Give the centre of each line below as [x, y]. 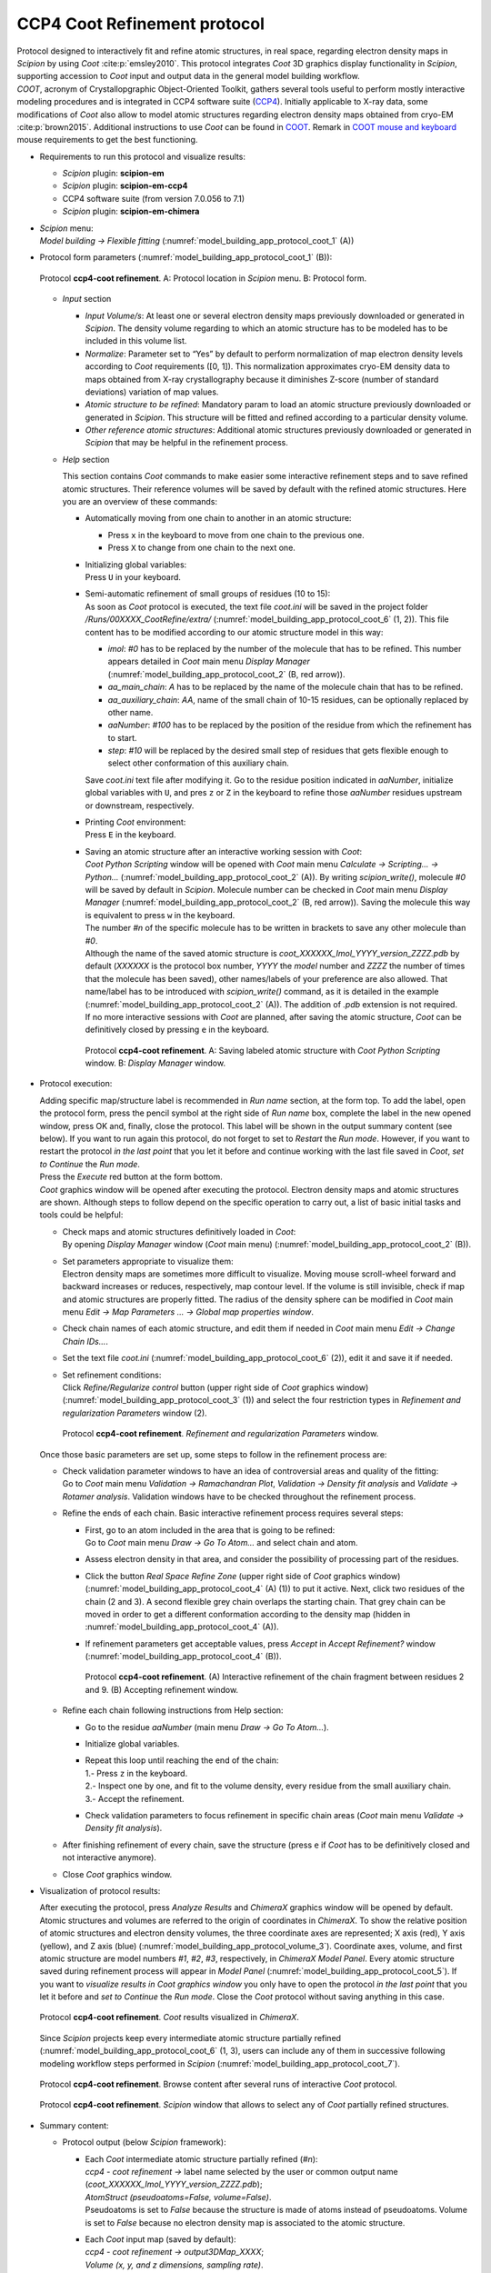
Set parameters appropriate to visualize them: [148, 1261]
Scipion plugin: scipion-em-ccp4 [125, 185]
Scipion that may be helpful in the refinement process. [186, 443]
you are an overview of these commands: [140, 502]
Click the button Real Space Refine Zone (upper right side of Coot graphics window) [243, 1576]
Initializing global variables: [136, 565]
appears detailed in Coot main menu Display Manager [209, 661]
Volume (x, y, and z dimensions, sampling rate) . [174, 2265]
